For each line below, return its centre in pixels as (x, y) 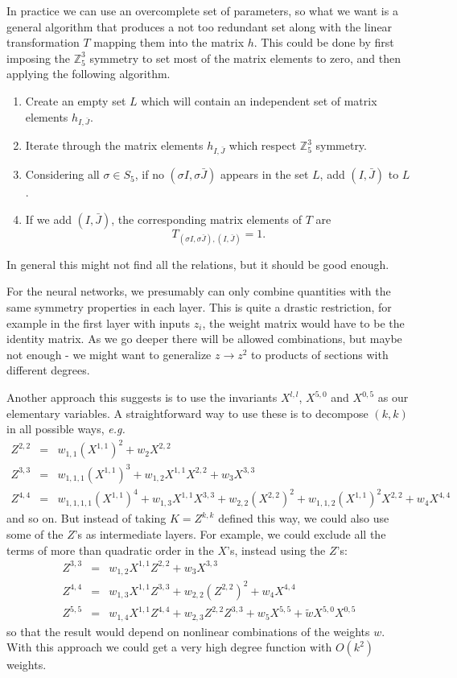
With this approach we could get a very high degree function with (169, 647)
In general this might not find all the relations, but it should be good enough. (198, 264)
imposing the (39, 58)
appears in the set (264, 174)
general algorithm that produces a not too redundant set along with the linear (200, 26)
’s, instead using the (276, 550)
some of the (35, 533)
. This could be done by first (324, 42)
